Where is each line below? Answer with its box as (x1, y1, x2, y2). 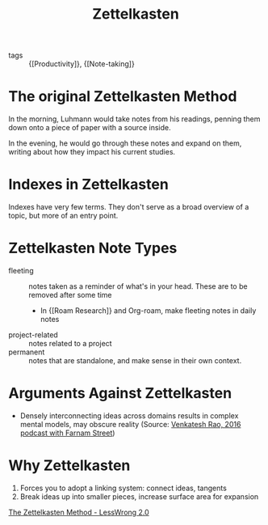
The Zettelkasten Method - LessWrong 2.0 (8, 507, 149, 517)
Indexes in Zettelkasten (8, 176, 170, 194)
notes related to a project (28, 339, 112, 348)
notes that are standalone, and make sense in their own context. (28, 356, 242, 365)
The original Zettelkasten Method (8, 87, 237, 106)
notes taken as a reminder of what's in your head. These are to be (28, 282, 248, 291)
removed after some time (28, 290, 112, 299)
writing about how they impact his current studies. (8, 147, 176, 157)
